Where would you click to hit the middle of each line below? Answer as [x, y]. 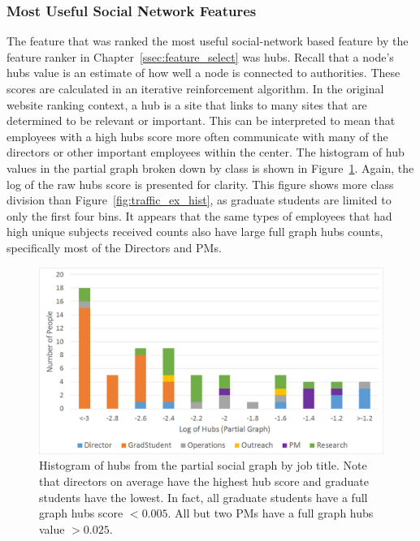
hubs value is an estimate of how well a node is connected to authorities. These [204, 73]
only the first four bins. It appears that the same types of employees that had [199, 215]
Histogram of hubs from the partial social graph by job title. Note [203, 465]
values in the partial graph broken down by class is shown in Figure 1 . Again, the [210, 167]
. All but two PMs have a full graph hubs [271, 513]
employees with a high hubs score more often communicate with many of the [197, 136]
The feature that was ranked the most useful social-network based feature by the [208, 41]
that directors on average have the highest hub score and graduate [204, 481]
